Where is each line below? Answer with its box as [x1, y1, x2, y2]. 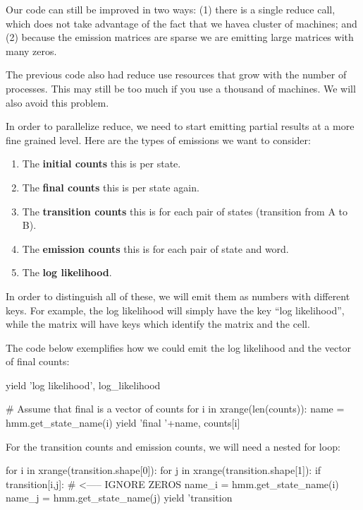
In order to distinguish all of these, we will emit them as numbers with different [6, 288, 350, 303]
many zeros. [6, 43, 57, 58]
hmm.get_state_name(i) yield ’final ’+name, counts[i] [6, 415, 240, 430]
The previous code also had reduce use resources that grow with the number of [6, 67, 347, 82]
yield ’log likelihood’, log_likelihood [6, 377, 161, 392]
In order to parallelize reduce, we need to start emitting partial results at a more [6, 119, 355, 134]
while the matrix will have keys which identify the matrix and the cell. [6, 316, 310, 331]
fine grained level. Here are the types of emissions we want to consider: [6, 132, 311, 147]
